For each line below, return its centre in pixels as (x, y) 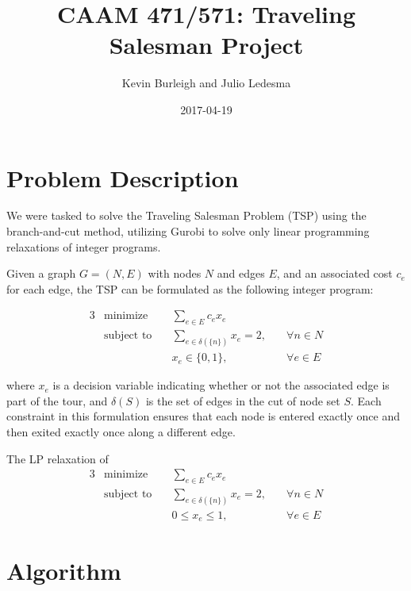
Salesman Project (206, 45)
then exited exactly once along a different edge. (121, 431)
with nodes (175, 273)
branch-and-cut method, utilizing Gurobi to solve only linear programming (188, 231)
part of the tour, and (57, 400)
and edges (241, 273)
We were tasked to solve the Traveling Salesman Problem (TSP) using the (186, 215)
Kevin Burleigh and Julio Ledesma (206, 83)
